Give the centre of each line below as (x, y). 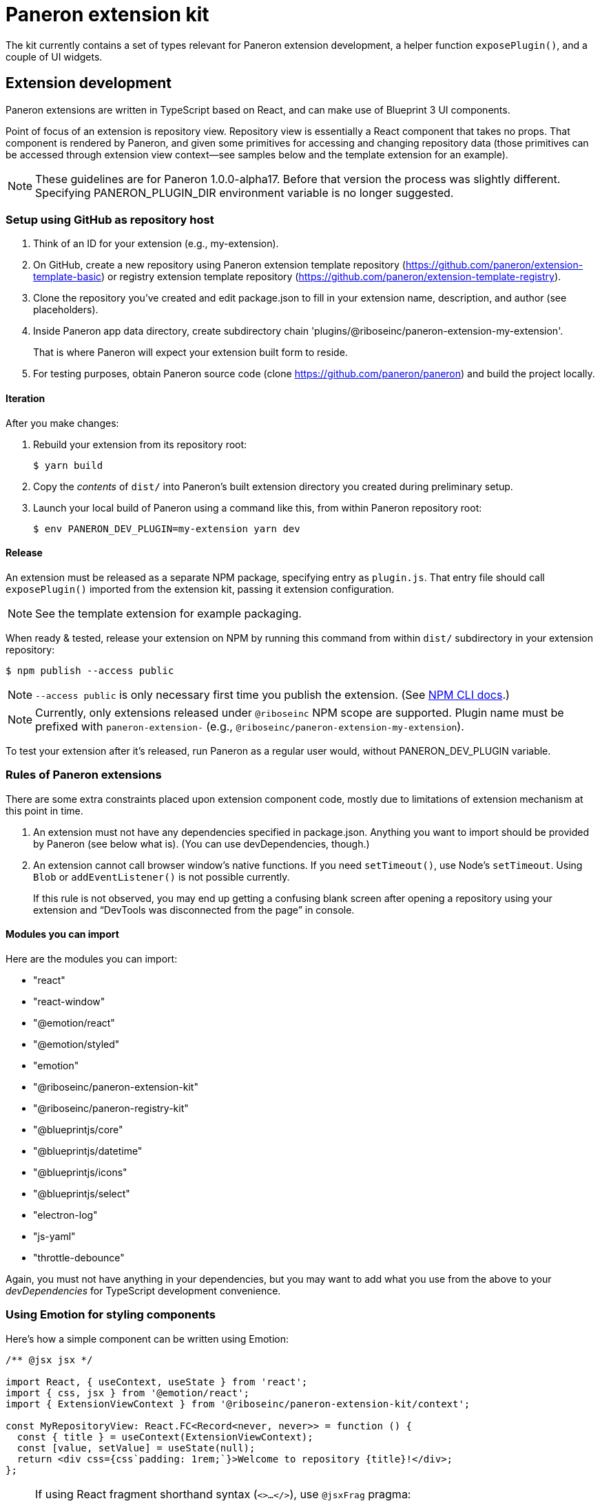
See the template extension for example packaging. (168, 613)
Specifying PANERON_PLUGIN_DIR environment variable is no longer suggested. (245, 192)
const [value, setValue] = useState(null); (136, 1448)
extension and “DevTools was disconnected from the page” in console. (194, 910)
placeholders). (66, 310)
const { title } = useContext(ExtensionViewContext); (165, 1437)
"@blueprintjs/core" (78, 1129)
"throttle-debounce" (79, 1257)
